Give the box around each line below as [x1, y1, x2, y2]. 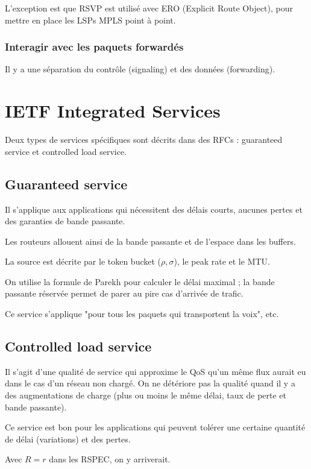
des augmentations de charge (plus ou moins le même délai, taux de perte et [5, 389, 286, 401]
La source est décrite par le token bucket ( [5, 255, 162, 268]
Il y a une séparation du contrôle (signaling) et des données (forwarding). [5, 63, 275, 75]
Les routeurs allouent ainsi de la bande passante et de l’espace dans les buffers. [5, 234, 296, 247]
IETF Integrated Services [5, 98, 221, 123]
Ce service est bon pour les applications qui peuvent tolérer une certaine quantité [5, 421, 306, 433]
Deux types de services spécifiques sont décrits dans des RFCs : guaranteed [5, 133, 283, 146]
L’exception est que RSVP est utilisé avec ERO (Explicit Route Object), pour [5, 2, 294, 14]
